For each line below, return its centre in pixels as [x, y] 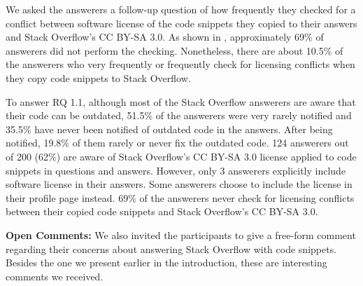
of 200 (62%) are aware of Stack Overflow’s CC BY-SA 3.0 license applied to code [181, 156]
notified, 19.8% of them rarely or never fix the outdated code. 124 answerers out [177, 143]
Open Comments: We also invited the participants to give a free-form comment [181, 234]
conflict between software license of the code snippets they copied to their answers [181, 23]
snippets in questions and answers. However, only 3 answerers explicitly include [176, 170]
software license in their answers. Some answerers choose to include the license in [179, 184]
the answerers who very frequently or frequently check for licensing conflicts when [180, 64]
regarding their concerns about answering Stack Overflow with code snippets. [171, 248]
